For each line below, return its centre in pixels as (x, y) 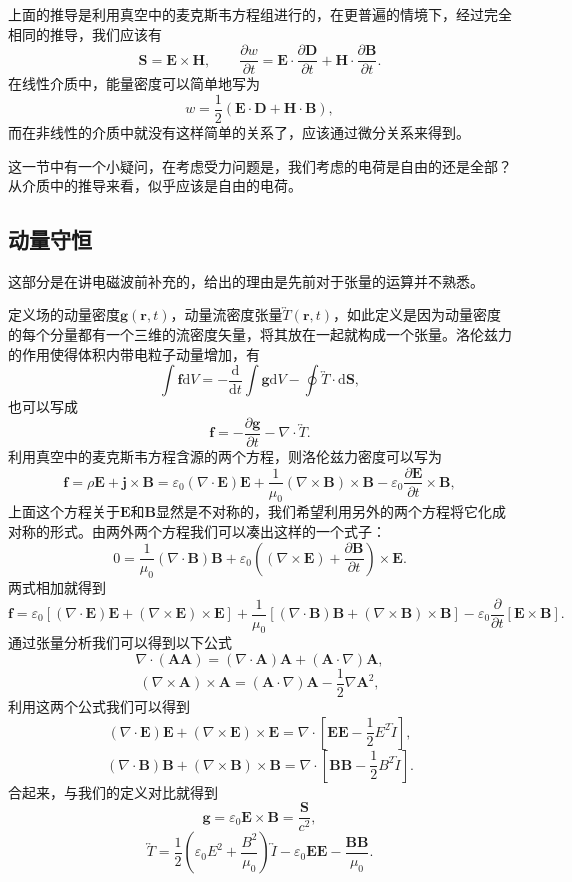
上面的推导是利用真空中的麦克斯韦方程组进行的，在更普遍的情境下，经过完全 (260, 14)
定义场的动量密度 (64, 314)
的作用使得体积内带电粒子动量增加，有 (134, 353)
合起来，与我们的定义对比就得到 (113, 791)
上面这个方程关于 (64, 511)
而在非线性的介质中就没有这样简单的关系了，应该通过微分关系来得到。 (239, 131)
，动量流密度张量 (226, 314)
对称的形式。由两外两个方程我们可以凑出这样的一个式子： (197, 530)
